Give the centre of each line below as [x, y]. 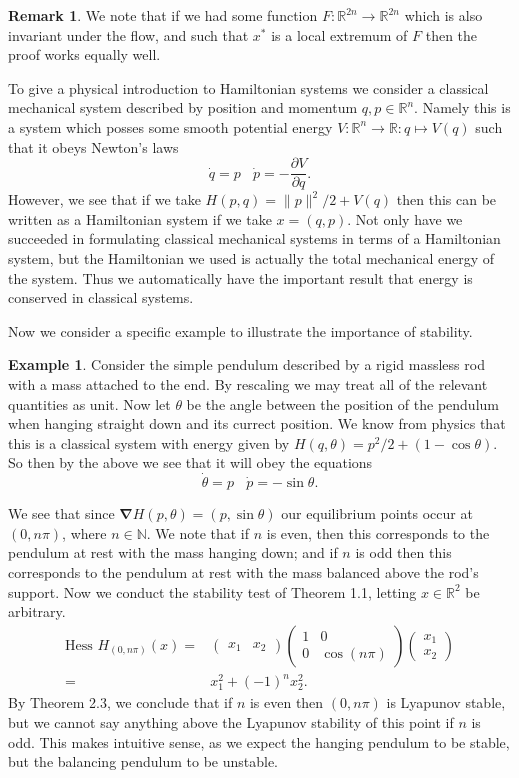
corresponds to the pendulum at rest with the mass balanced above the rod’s [243, 571]
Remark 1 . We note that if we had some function [163, 15]
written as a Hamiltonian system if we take [140, 218]
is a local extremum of [339, 34]
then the [451, 34]
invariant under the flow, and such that [128, 34]
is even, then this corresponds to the [378, 532]
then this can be [446, 199]
